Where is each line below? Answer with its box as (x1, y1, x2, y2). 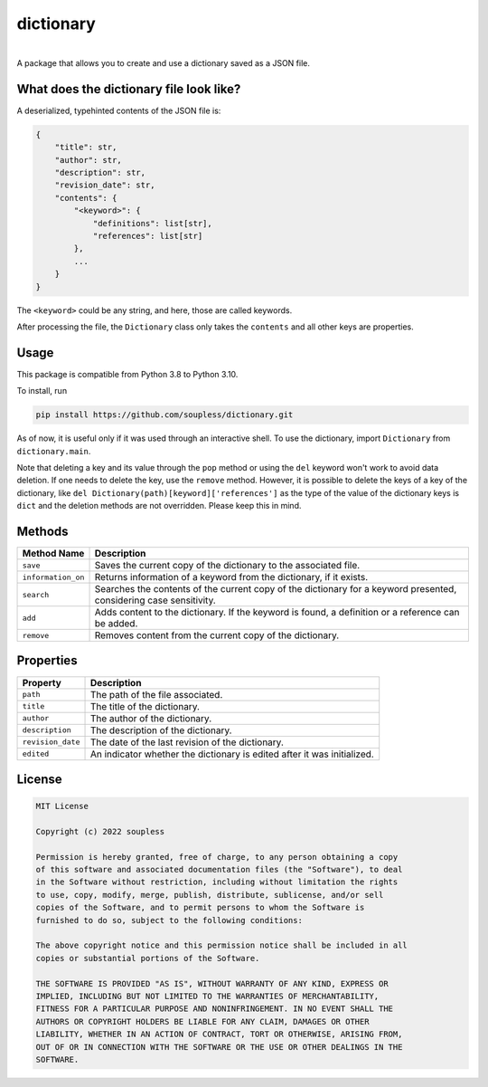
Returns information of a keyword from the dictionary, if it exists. (94, 571, 369, 584)
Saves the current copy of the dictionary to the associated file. (94, 559, 361, 572)
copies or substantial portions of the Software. (35, 953, 260, 963)
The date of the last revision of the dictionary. (89, 736, 285, 749)
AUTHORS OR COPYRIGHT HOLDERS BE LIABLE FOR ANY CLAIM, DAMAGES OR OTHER (35, 1016, 370, 1026)
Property (22, 676, 62, 689)
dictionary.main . (16, 445, 91, 456)
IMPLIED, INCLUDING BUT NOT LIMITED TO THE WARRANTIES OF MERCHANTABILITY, (35, 991, 380, 1001)
